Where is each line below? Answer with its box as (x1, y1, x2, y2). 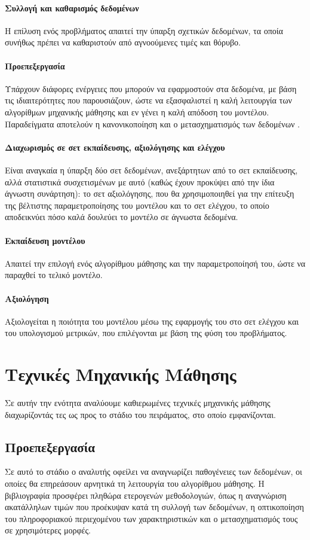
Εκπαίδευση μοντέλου (5, 234, 85, 246)
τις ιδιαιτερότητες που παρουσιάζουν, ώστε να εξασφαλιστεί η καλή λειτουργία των (5, 94, 292, 106)
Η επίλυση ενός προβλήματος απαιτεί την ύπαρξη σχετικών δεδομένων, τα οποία (5, 24, 283, 36)
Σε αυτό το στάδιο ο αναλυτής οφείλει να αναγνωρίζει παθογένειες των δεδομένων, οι (5, 465, 302, 478)
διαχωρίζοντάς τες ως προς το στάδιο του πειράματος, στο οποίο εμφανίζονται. (5, 408, 276, 420)
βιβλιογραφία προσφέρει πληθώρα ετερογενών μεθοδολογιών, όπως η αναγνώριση (5, 489, 287, 501)
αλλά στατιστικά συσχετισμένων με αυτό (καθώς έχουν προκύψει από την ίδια (5, 175, 275, 188)
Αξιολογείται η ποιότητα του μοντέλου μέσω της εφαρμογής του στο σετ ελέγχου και (5, 315, 299, 327)
